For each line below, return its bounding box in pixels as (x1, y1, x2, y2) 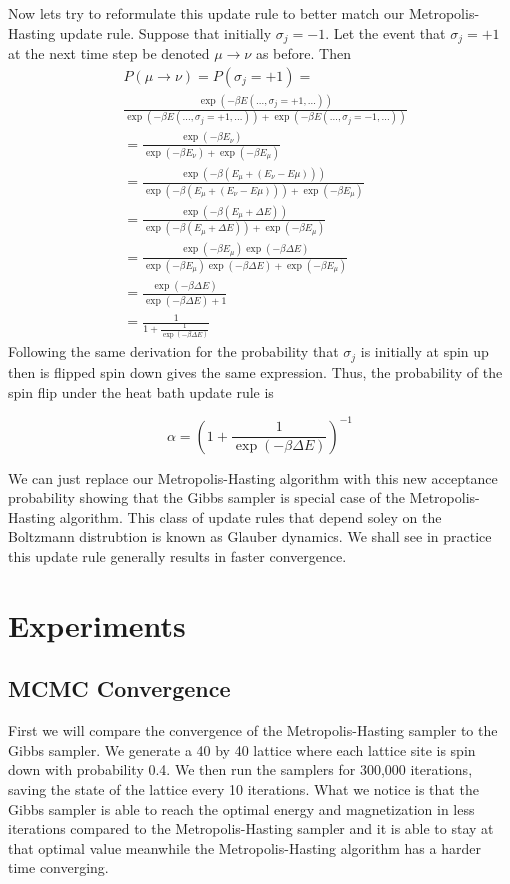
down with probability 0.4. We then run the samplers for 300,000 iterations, (8, 759, 473, 780)
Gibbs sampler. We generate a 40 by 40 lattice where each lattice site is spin (8, 739, 476, 760)
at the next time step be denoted (8, 43, 210, 64)
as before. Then (255, 43, 351, 64)
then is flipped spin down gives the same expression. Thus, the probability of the (8, 361, 503, 382)
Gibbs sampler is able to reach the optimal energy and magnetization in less (8, 798, 475, 819)
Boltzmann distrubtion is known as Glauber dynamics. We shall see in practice (8, 526, 492, 547)
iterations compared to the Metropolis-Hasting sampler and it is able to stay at (8, 818, 494, 839)
